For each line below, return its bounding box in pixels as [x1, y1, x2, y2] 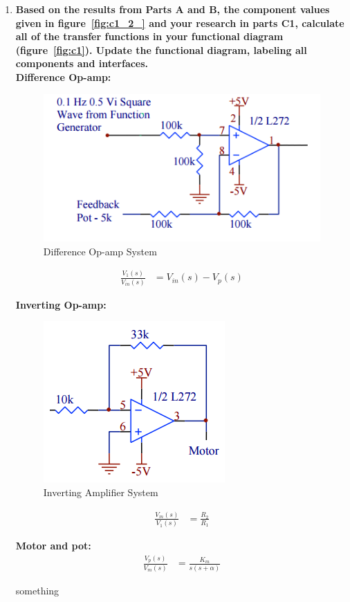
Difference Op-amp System [43, 244, 157, 258]
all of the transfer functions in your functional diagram [15, 29, 284, 44]
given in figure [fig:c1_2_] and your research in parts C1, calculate [15, 15, 344, 30]
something [15, 583, 59, 597]
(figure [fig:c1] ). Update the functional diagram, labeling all [15, 42, 307, 57]
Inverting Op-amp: [15, 297, 107, 311]
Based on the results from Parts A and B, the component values [15, 2, 330, 16]
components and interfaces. [15, 56, 149, 71]
